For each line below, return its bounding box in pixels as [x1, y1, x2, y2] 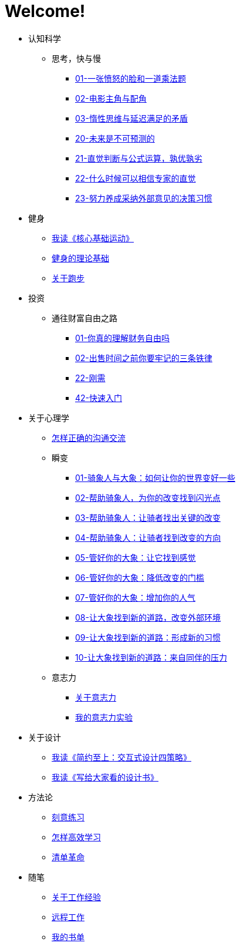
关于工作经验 [52, 891, 101, 902]
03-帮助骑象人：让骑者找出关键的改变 [75, 512, 221, 523]
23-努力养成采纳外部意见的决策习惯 [75, 193, 212, 203]
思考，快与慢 [52, 53, 101, 63]
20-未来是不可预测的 [75, 133, 155, 143]
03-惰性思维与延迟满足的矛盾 [75, 113, 188, 123]
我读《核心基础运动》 [52, 233, 134, 243]
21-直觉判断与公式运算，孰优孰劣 [75, 153, 202, 163]
